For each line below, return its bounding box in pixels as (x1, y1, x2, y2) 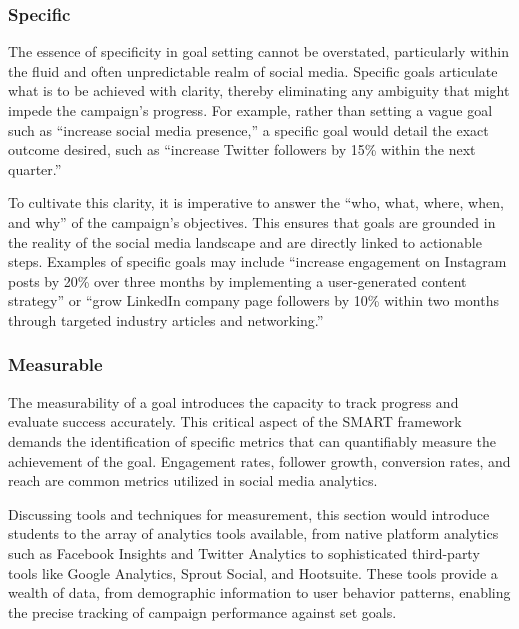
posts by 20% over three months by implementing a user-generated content (8, 270, 467, 291)
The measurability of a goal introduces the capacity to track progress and (8, 391, 459, 412)
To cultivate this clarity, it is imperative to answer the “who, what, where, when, (8, 192, 504, 213)
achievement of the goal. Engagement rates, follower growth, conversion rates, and (8, 450, 511, 471)
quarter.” (8, 158, 62, 179)
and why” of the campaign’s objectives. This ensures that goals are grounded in (8, 211, 496, 232)
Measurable (8, 352, 103, 377)
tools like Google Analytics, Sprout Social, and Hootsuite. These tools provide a (8, 562, 498, 583)
